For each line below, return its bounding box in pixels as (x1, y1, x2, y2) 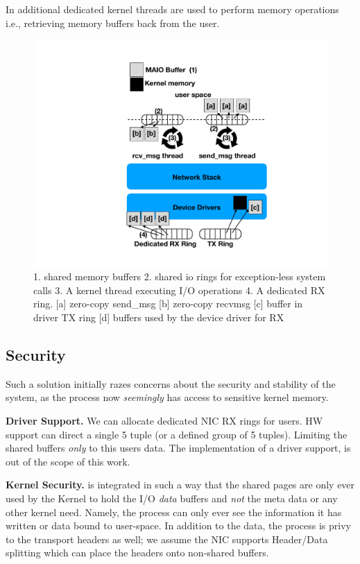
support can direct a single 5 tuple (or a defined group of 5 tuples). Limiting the (6, 427, 348, 441)
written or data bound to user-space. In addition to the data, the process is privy (6, 518, 351, 533)
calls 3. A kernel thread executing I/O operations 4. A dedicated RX (33, 282, 325, 297)
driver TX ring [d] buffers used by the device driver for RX (33, 310, 284, 325)
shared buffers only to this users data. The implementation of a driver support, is (6, 441, 351, 455)
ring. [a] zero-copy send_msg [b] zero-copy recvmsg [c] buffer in (33, 296, 303, 311)
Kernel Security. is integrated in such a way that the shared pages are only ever (6, 477, 355, 492)
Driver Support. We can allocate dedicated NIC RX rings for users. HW (6, 413, 323, 428)
